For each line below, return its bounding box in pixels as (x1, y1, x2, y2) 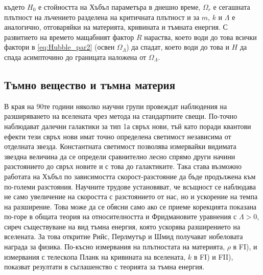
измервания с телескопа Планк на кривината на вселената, (4, 251, 186, 262)
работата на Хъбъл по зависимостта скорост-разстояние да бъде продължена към (4, 171, 256, 181)
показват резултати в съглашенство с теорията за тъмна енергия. (4, 261, 205, 272)
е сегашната (213, 2, 250, 12)
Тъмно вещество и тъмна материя (4, 76, 176, 92)
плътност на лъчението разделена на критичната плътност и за (4, 11, 200, 22)
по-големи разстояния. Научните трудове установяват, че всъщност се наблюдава (4, 181, 256, 192)
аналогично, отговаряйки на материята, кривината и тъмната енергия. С (4, 22, 228, 32)
